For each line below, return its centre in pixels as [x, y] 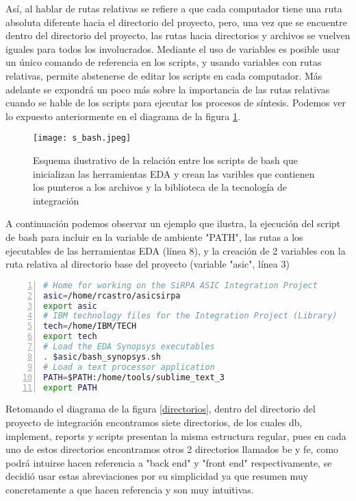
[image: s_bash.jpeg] [82, 138]
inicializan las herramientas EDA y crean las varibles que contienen [174, 173]
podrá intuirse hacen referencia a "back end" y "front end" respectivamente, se [169, 462]
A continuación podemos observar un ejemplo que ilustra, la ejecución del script [173, 223]
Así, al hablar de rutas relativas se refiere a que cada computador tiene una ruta [174, 8]
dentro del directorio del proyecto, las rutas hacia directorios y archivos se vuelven [178, 35]
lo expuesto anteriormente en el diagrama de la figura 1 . [123, 116]
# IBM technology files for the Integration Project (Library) [190, 316]
